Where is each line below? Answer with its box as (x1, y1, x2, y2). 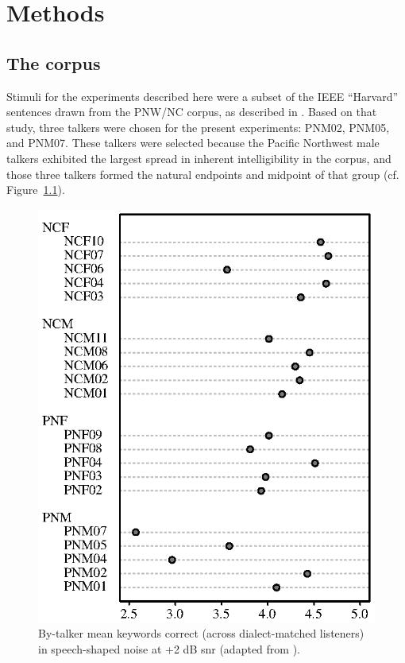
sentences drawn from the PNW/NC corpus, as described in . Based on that (6, 103, 377, 120)
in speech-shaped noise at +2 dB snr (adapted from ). (38, 640, 300, 657)
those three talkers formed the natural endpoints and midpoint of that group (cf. (6, 165, 399, 182)
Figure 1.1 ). (6, 181, 65, 198)
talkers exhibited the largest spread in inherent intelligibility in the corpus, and (6, 149, 391, 166)
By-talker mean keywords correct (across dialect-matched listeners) (38, 625, 364, 642)
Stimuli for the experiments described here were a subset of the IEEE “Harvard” (6, 87, 399, 104)
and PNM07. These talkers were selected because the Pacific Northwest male (6, 134, 380, 151)
